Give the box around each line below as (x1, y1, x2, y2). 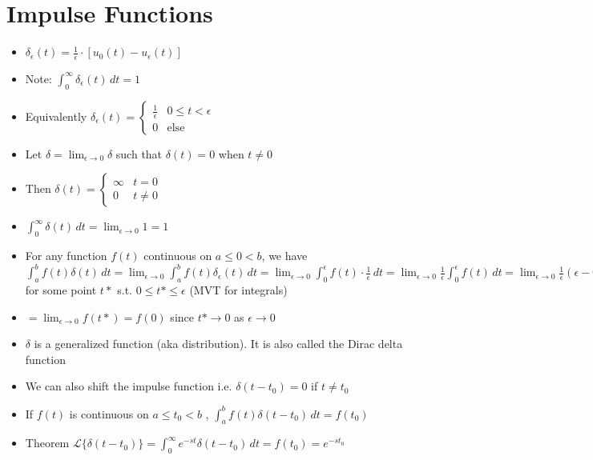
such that (115, 145, 163, 162)
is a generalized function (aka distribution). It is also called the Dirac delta (34, 335, 403, 352)
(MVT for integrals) (189, 282, 288, 298)
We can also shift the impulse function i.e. (25, 378, 232, 394)
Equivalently (25, 107, 87, 124)
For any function (25, 247, 107, 264)
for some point (25, 282, 97, 298)
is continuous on (69, 405, 149, 422)
